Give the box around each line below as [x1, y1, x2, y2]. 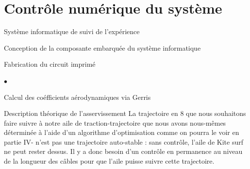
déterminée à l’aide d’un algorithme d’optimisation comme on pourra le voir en [4, 127, 239, 137]
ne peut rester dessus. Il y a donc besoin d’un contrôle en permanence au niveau [4, 146, 243, 156]
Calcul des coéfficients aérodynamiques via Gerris [4, 92, 151, 102]
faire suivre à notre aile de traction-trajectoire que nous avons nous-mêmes [4, 117, 226, 128]
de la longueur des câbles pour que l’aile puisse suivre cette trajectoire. [4, 156, 215, 166]
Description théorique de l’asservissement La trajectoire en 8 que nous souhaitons [4, 108, 246, 118]
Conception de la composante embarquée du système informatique [4, 42, 201, 53]
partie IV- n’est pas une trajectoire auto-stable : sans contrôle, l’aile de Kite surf [4, 136, 243, 147]
